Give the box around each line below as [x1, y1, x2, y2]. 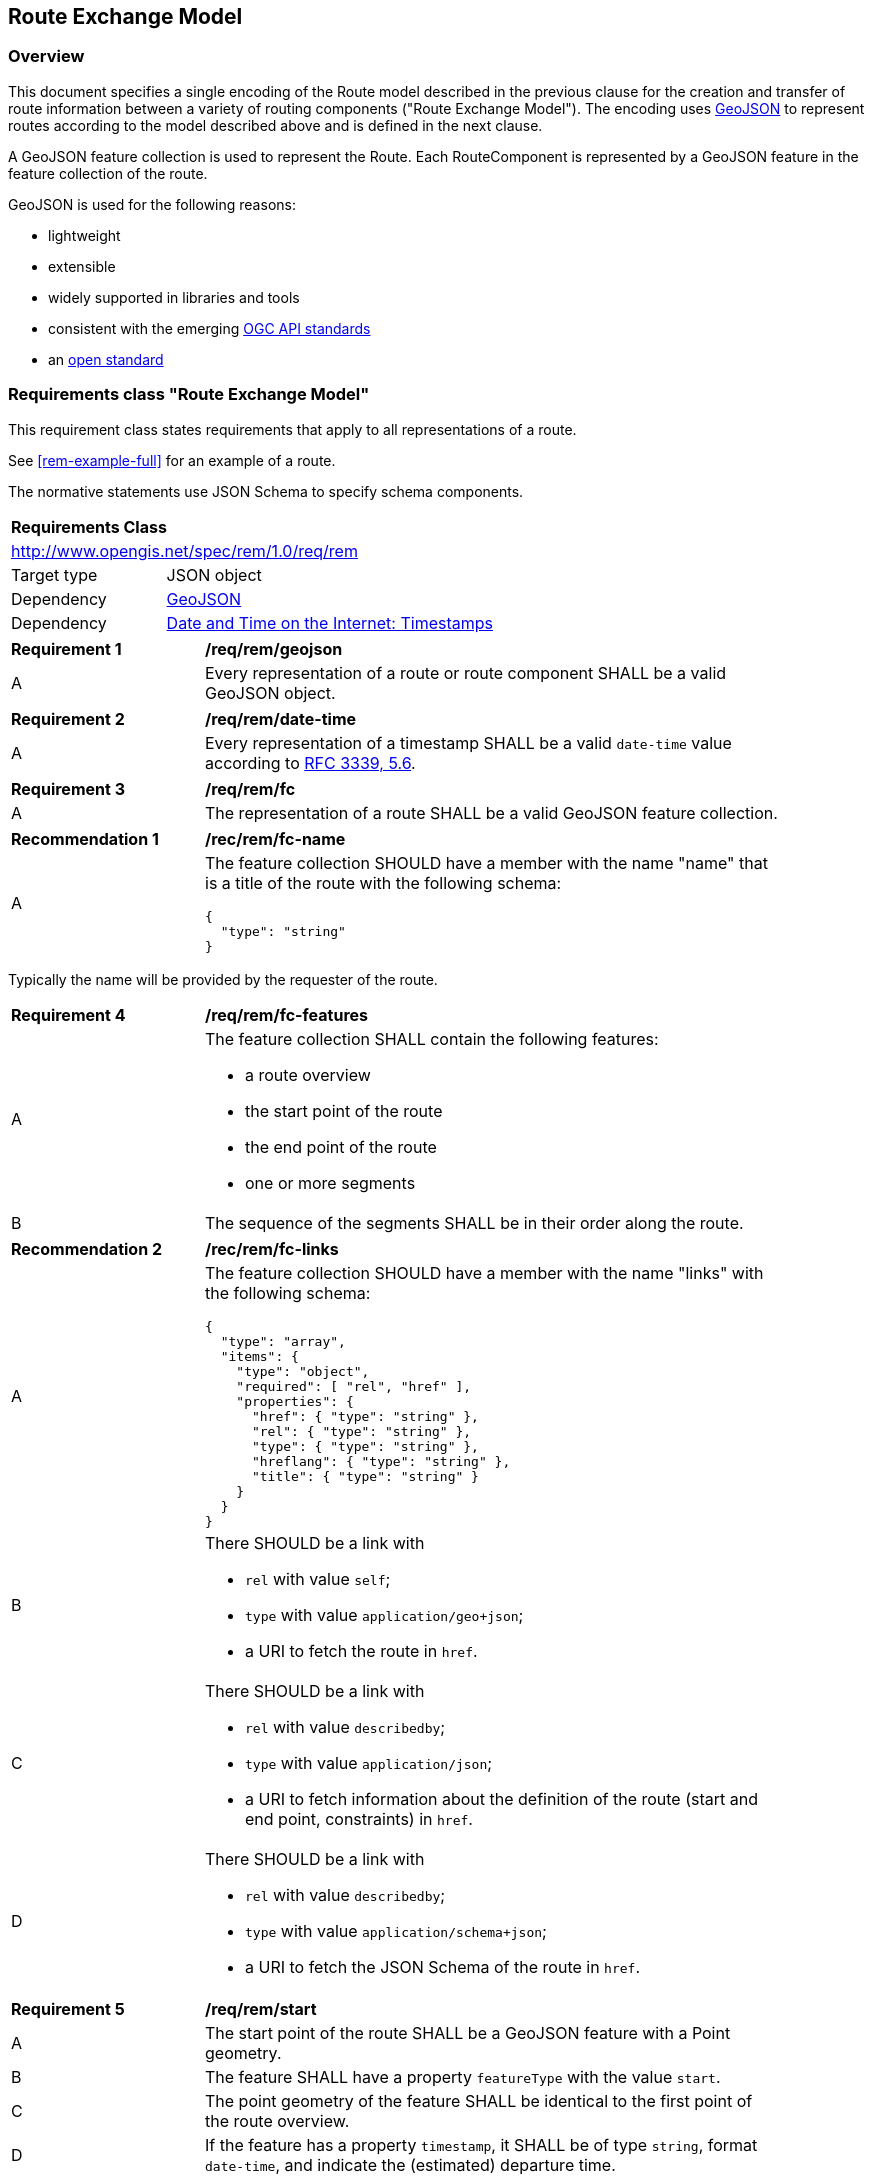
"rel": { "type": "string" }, [251, 1423, 472, 1439]
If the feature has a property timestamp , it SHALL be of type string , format [205, 2134, 758, 2155]
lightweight [48, 226, 121, 244]
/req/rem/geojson [205, 638, 343, 659]
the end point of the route [245, 1136, 437, 1157]
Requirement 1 [11, 638, 122, 659]
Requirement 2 [11, 708, 125, 729]
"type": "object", [236, 1363, 370, 1379]
